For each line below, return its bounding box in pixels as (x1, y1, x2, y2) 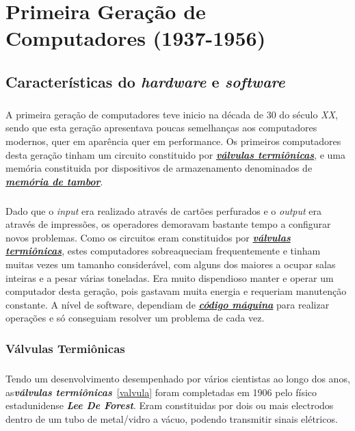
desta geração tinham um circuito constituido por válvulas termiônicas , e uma (5, 147, 345, 161)
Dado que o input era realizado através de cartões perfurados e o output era (5, 203, 322, 218)
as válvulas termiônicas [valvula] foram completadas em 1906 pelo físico (5, 384, 317, 399)
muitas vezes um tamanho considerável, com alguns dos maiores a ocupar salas (5, 257, 336, 272)
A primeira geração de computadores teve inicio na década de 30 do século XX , (5, 107, 338, 121)
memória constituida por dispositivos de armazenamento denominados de (5, 161, 313, 175)
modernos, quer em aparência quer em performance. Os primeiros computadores (5, 133, 341, 148)
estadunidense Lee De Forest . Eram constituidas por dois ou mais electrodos (5, 398, 334, 413)
